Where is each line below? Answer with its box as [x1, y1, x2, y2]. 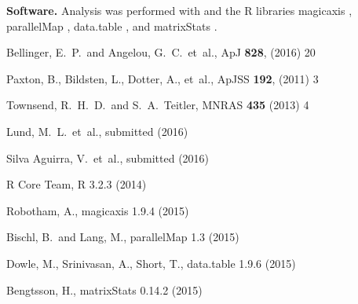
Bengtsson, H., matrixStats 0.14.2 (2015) [6, 281, 203, 298]
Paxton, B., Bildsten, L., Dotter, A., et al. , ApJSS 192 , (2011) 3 [6, 70, 319, 86]
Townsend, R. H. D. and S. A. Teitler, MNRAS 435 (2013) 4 [6, 97, 309, 113]
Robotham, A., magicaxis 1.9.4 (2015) [6, 202, 189, 218]
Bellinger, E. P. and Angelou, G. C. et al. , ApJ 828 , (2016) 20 [6, 44, 316, 60]
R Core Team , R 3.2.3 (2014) [6, 176, 147, 192]
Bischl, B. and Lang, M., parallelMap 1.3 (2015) [6, 229, 239, 245]
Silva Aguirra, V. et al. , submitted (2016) [6, 149, 210, 166]
